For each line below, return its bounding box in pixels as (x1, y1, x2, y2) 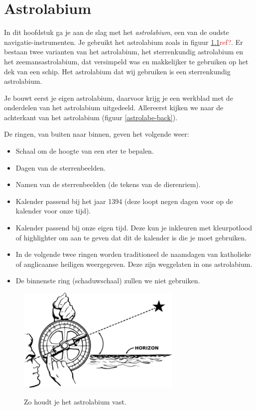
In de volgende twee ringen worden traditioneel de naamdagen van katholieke (15, 249, 252, 259)
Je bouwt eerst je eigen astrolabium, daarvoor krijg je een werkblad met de (4, 92, 233, 103)
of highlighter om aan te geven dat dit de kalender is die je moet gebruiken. (15, 232, 247, 242)
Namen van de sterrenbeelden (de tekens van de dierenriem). (15, 179, 201, 190)
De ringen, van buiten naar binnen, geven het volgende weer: (4, 129, 189, 139)
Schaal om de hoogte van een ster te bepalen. (15, 146, 154, 156)
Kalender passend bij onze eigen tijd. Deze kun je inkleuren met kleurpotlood (15, 222, 252, 233)
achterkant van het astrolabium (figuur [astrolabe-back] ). (4, 112, 178, 122)
